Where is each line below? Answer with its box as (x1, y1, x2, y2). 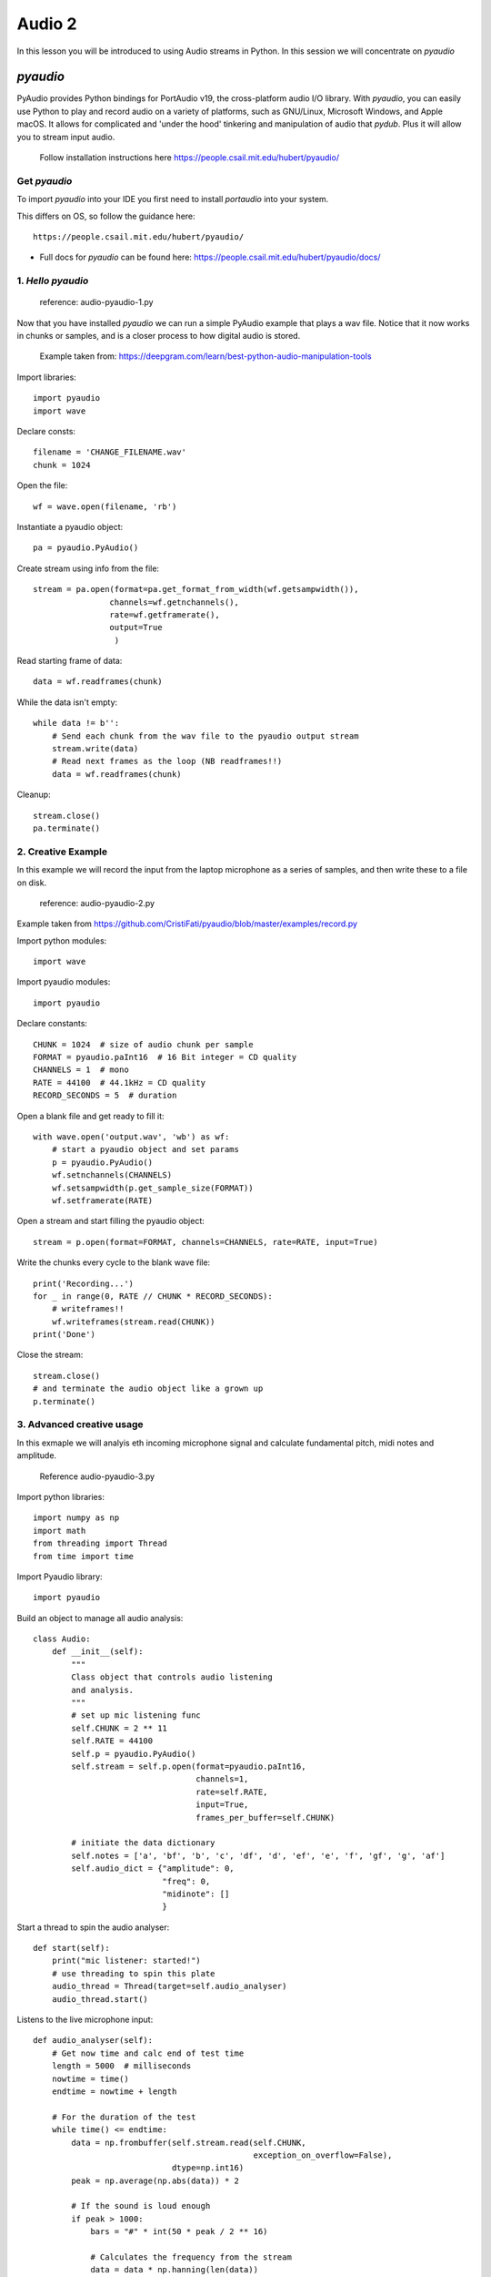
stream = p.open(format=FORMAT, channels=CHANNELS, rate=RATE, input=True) (33, 1237, 378, 1247)
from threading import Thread (33, 1538, 168, 1548)
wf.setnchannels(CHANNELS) (51, 1170, 173, 1180)
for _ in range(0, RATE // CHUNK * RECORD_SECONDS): (33, 1291, 273, 1302)
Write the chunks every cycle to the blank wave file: (16, 1257, 211, 1268)
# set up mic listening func (71, 1710, 202, 1721)
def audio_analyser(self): (33, 2036, 154, 2046)
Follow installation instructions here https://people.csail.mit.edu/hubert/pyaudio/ (39, 152, 340, 163)
